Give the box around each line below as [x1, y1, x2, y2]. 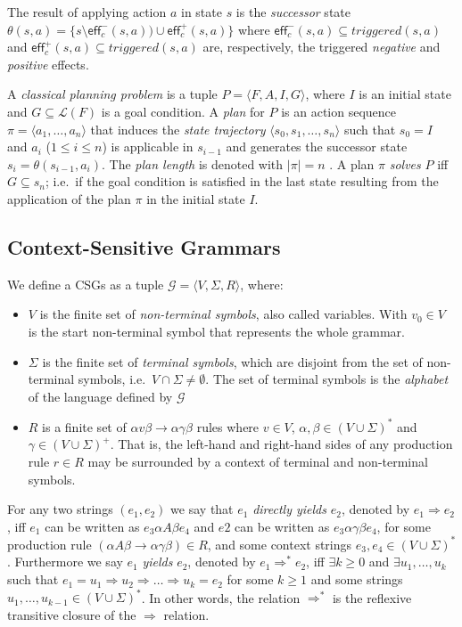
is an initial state [359, 85, 451, 103]
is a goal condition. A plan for [101, 102, 265, 120]
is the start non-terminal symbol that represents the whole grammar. [28, 322, 405, 340]
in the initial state [146, 189, 245, 208]
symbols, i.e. [78, 370, 146, 388]
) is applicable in [102, 137, 194, 156]
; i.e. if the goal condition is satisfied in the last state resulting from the [45, 172, 439, 191]
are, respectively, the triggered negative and [202, 37, 441, 56]
